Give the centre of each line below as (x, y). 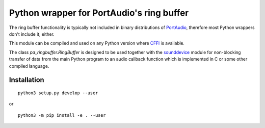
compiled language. (29, 66)
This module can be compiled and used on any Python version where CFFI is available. (97, 43)
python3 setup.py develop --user (58, 93)
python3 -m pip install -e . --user (62, 115)
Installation (26, 80)
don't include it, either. (32, 34)
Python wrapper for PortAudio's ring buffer (99, 13)
